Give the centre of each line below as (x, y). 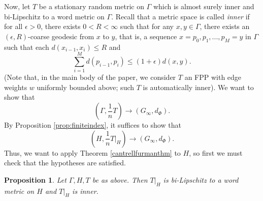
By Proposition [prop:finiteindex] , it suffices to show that (93, 125)
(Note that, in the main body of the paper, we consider (90, 77)
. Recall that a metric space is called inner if (180, 16)
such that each (27, 47)
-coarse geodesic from (61, 36)
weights (16, 87)
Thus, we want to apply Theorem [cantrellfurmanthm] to (92, 152)
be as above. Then (120, 179)
